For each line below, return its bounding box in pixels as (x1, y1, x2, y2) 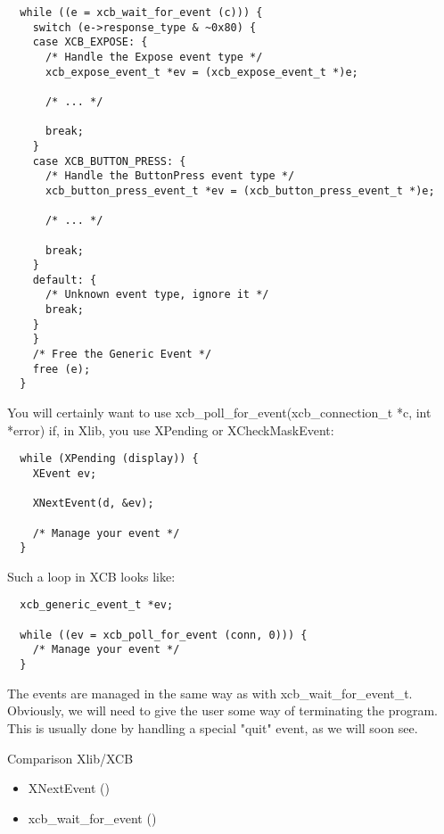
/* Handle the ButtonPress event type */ (45, 169, 295, 183)
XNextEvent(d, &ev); (32, 497, 154, 510)
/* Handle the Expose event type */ (45, 50, 263, 63)
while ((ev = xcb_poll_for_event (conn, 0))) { (20, 628, 308, 641)
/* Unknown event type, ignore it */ (45, 288, 269, 301)
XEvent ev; (32, 467, 97, 480)
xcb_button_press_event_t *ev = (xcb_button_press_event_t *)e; (45, 184, 435, 197)
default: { (32, 273, 97, 286)
